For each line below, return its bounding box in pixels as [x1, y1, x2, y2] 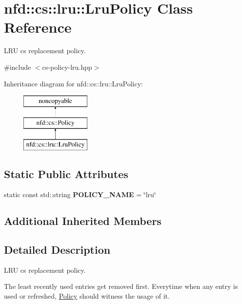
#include [4, 61, 31, 72]
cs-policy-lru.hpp [42, 61, 92, 72]
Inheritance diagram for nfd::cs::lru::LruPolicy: [4, 78, 143, 88]
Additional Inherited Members [4, 213, 161, 228]
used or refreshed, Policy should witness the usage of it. [4, 291, 170, 301]
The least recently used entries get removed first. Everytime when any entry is [4, 281, 238, 291]
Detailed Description [4, 242, 111, 257]
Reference [4, 17, 72, 37]
